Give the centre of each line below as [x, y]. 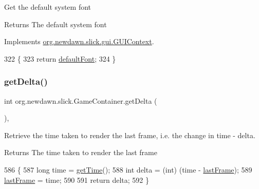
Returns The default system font [55, 24]
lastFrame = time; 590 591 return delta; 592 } [77, 179]
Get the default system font [48, 7]
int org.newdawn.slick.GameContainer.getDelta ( [81, 100]
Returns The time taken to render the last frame [81, 152]
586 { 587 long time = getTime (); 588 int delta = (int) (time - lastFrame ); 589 [128, 169]
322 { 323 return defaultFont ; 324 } [60, 58]
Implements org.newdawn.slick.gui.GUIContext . [79, 41]
